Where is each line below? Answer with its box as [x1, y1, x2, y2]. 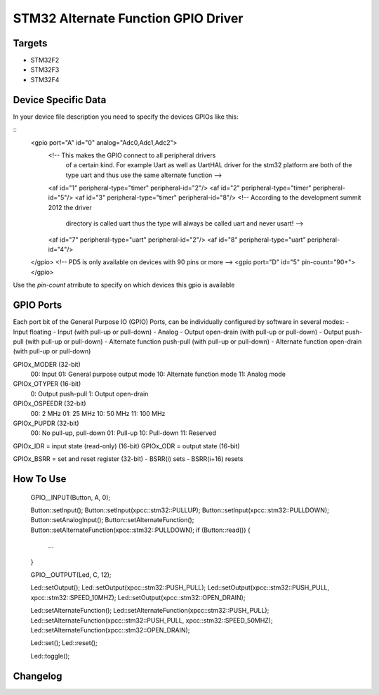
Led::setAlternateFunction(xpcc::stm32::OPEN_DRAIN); [30, 625, 190, 634]
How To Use [13, 473, 67, 485]
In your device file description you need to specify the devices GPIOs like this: [13, 112, 239, 121]
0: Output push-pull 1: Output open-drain [30, 389, 149, 398]
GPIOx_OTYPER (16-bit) [13, 379, 81, 388]
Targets [13, 37, 48, 49]
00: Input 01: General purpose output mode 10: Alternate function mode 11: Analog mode [30, 370, 286, 379]
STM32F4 [30, 75, 60, 84]
